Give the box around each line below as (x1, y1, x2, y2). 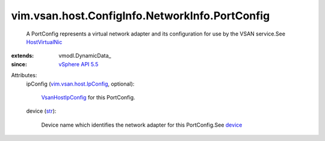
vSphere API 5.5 (58, 60, 99, 67)
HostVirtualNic (26, 38, 63, 45)
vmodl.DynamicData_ (58, 52, 111, 60)
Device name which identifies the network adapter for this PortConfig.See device (41, 121, 243, 128)
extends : (11, 52, 34, 60)
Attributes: (11, 72, 37, 79)
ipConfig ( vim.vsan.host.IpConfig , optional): (26, 80, 135, 87)
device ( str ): (26, 107, 57, 114)
